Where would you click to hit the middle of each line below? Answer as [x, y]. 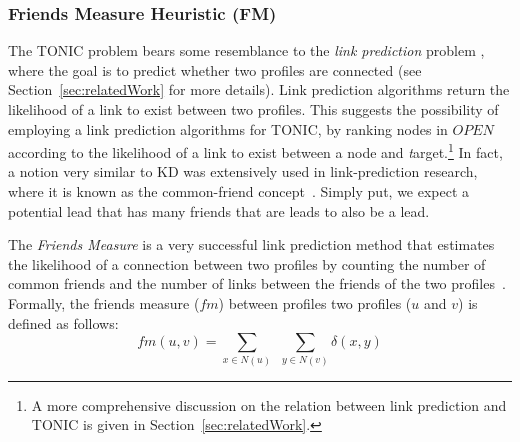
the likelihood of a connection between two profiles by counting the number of [247, 263]
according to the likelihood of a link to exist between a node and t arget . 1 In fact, [255, 150]
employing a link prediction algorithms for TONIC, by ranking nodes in [228, 128]
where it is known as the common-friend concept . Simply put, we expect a [239, 191]
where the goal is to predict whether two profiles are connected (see [215, 69]
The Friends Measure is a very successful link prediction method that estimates [251, 244]
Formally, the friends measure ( [104, 303]
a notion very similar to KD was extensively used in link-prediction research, [243, 171]
